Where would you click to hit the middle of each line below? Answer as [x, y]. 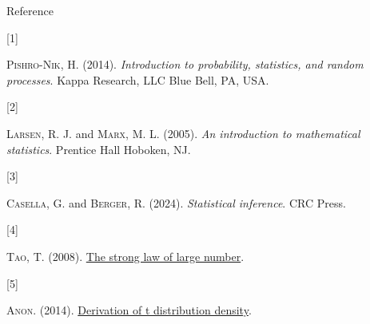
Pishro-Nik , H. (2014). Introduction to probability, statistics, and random [185, 64]
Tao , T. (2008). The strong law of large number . [125, 256]
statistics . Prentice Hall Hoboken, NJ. [99, 149]
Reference [30, 10]
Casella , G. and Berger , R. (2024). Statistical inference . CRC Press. [176, 202]
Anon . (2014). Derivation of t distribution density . [129, 310]
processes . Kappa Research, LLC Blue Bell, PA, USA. [138, 79]
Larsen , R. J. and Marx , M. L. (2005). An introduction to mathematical [183, 133]
